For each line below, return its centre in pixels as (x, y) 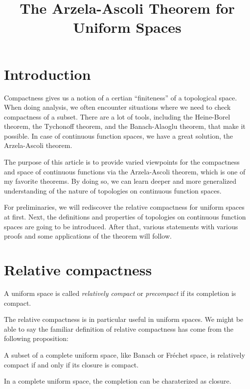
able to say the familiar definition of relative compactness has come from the (119, 328)
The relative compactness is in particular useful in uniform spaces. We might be (124, 319)
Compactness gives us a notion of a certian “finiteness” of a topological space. (121, 97)
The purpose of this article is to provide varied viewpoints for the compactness (122, 162)
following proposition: (36, 338)
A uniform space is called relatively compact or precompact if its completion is (120, 293)
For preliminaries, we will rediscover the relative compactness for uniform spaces (124, 207)
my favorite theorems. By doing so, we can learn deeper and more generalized (120, 181)
